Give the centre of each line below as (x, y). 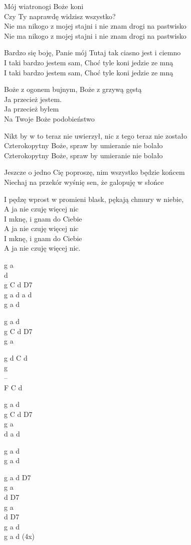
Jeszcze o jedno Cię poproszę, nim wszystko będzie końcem (94, 172)
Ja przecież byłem (32, 109)
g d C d (16, 357)
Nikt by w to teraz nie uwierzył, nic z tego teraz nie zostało (95, 135)
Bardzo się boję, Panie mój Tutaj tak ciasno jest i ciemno (92, 52)
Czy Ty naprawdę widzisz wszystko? (60, 16)
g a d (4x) (20, 536)
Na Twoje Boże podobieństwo (49, 118)
